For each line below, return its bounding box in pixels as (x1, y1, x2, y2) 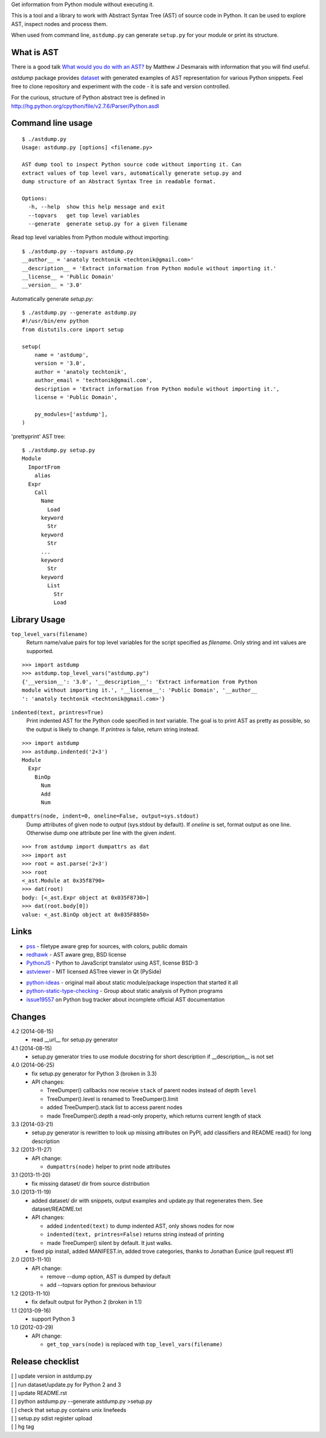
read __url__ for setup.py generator (31, 1036, 118, 1043)
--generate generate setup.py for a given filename (28, 220, 188, 227)
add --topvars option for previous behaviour (46, 1281, 156, 1289)
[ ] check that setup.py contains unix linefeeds (11, 1406, 127, 1413)
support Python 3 (31, 1315, 75, 1323)
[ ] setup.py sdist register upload (11, 1415, 93, 1422)
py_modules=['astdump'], (34, 411, 108, 417)
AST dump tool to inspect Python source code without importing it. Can (22, 161, 241, 168)
